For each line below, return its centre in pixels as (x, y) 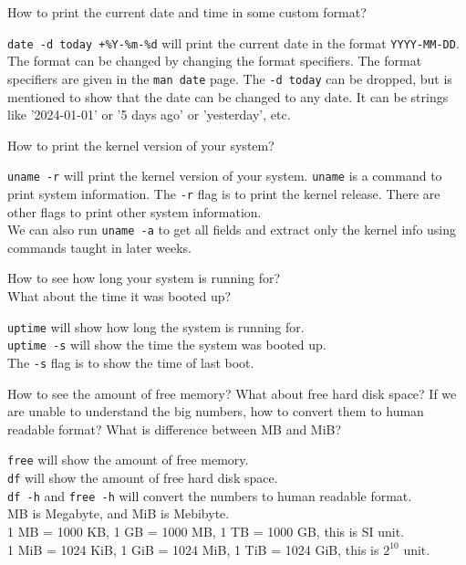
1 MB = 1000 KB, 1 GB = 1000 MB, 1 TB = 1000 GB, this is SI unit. (206, 531)
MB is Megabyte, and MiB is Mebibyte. (119, 513)
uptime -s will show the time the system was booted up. (167, 345)
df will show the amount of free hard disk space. (143, 478)
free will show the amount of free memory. (128, 460)
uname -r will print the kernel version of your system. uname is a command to (225, 176)
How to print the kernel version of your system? (141, 145)
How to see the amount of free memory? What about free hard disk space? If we (232, 393)
